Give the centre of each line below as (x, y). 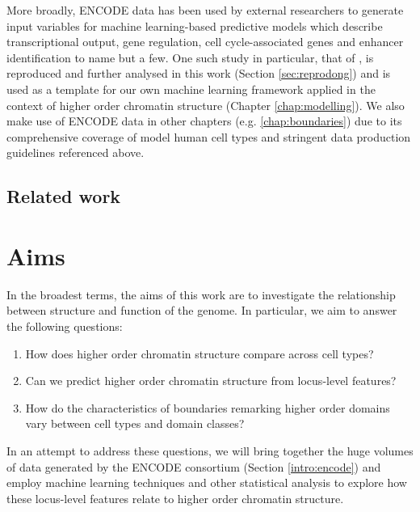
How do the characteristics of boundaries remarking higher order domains (208, 407)
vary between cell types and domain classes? (135, 423)
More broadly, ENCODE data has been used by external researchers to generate (205, 10)
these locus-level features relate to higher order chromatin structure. (175, 498)
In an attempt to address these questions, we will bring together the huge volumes (210, 451)
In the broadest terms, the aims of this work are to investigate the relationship (201, 294)
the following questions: (65, 326)
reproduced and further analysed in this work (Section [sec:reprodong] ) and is (199, 73)
